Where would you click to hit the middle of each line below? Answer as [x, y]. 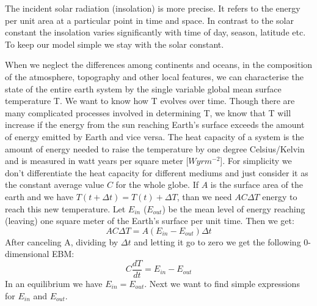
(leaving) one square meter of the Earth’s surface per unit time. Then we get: [150, 221]
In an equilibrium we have [54, 283]
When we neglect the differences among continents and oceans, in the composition [159, 65]
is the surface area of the [257, 185]
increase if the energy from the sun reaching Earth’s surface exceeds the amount [155, 125]
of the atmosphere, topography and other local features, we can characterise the [154, 76]
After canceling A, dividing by [62, 241]
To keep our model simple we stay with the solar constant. [115, 44]
